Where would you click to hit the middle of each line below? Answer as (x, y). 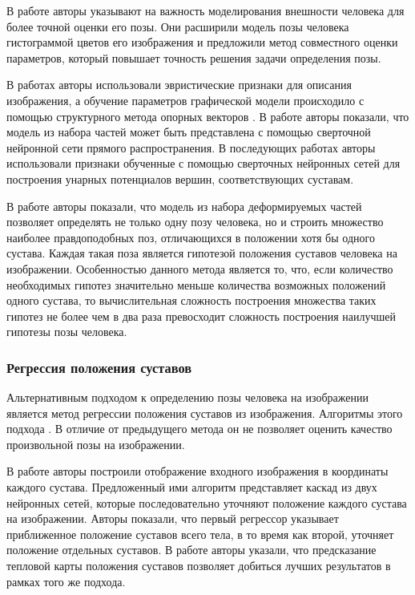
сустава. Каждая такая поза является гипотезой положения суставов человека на (202, 253)
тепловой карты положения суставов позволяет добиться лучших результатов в (199, 566)
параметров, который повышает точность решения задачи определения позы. (194, 57)
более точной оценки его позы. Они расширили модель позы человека (178, 26)
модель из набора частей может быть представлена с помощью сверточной (189, 132)
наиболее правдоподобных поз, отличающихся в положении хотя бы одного (191, 237)
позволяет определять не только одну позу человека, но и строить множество (195, 222)
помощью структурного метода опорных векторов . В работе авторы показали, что (208, 116)
